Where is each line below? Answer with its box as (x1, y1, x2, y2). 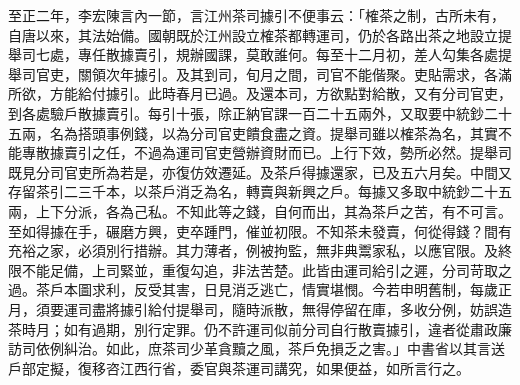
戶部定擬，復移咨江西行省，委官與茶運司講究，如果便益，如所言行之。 (8, 357, 470, 378)
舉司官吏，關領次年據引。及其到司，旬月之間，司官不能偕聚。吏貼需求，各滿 (8, 63, 512, 84)
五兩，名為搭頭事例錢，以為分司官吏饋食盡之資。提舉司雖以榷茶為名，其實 (8, 122, 498, 143)
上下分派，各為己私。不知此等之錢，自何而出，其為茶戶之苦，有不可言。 (35, 200, 512, 221)
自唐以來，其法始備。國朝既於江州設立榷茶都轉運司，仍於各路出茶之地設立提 (8, 24, 512, 45)
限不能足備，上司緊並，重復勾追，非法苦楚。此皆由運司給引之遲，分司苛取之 (8, 259, 512, 280)
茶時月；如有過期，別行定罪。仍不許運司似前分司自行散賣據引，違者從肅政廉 (8, 318, 512, 339)
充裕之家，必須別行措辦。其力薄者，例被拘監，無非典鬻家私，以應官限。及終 (8, 240, 512, 261)
